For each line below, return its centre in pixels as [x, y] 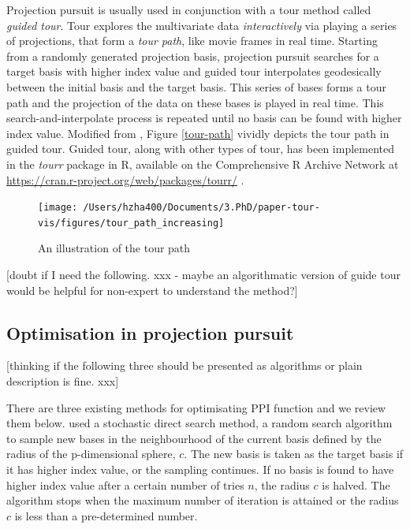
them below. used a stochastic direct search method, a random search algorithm [199, 423]
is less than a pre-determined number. [106, 515]
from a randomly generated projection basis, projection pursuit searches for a [193, 56]
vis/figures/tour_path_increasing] [131, 223]
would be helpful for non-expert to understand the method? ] [152, 290]
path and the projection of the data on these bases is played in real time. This [195, 102]
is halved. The [356, 484]
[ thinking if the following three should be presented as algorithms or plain [184, 365]
